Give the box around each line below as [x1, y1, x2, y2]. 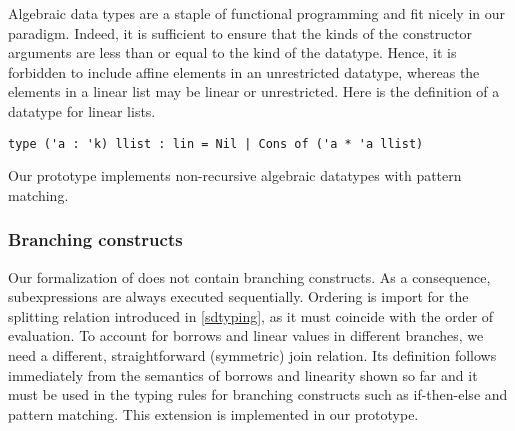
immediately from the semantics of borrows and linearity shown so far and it [8, 364, 478, 385]
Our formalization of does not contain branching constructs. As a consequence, [8, 266, 491, 287]
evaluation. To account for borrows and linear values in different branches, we [8, 325, 484, 346]
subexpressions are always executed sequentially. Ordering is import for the [8, 286, 469, 307]
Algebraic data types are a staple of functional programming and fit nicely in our [8, 3, 505, 23]
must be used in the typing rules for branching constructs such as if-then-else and [8, 384, 508, 405]
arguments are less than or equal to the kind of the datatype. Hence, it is [8, 42, 457, 63]
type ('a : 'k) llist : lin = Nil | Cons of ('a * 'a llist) [8, 136, 424, 151]
